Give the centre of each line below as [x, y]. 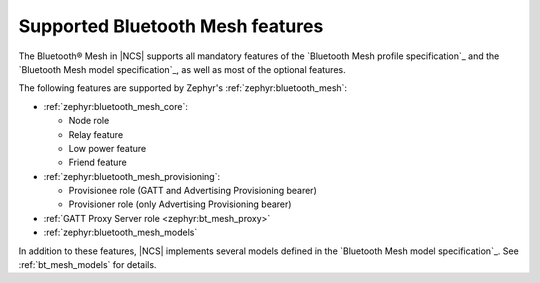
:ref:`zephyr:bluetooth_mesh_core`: [116, 106]
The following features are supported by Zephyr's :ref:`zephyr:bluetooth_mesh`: [183, 88]
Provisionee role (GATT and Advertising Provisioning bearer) [192, 191]
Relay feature [96, 134]
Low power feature [107, 148]
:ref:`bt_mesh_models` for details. [87, 265]
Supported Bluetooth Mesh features [171, 26]
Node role [89, 121]
